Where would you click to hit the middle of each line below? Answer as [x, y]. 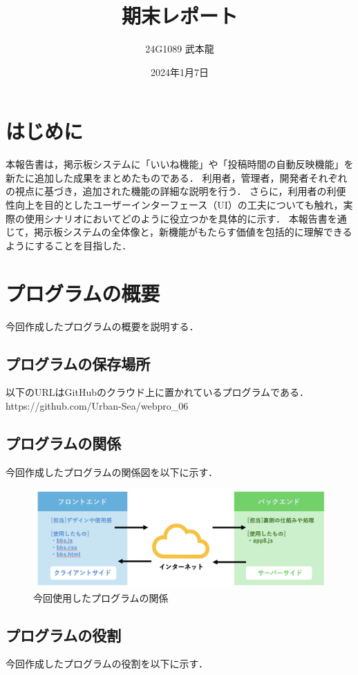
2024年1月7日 [180, 72]
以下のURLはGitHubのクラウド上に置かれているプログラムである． [157, 392]
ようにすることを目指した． [69, 245]
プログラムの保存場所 [78, 363]
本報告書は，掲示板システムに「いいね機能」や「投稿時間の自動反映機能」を [180, 164]
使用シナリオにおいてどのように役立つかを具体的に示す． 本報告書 [176, 218]
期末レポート [179, 16]
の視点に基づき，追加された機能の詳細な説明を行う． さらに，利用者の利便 [176, 191]
